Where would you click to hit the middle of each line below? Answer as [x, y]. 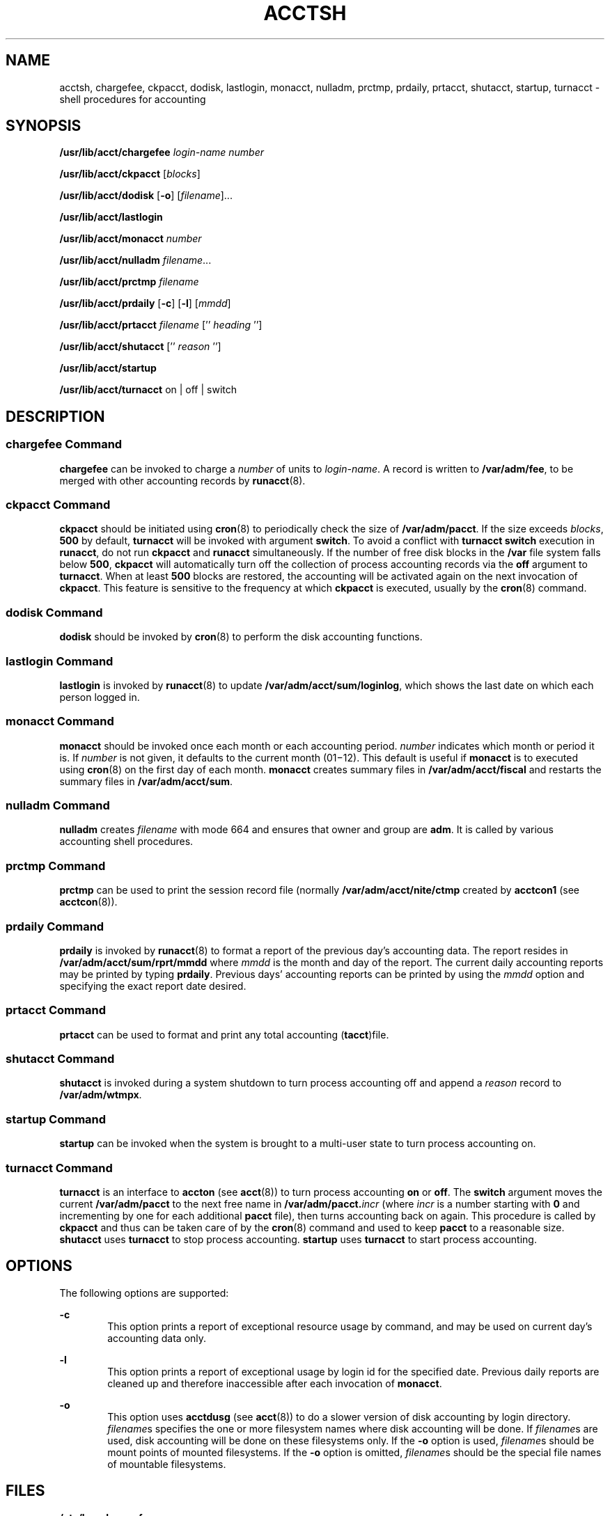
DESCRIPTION [55, 416]
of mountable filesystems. [167, 1464]
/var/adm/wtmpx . [101, 1095]
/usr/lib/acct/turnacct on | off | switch [148, 390]
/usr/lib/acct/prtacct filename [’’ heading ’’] [161, 325]
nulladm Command [58, 806]
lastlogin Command [60, 661]
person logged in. [100, 697]
